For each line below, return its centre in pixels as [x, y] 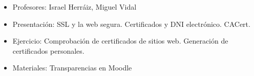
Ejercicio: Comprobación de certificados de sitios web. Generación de [120, 41]
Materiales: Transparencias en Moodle [72, 68]
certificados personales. [48, 50]
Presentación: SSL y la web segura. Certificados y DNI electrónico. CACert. [131, 24]
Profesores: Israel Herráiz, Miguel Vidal [75, 7]
